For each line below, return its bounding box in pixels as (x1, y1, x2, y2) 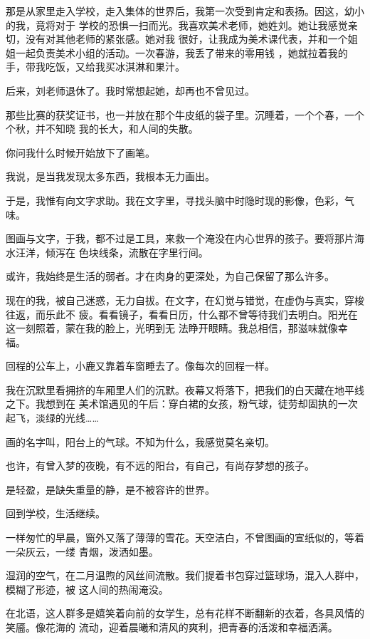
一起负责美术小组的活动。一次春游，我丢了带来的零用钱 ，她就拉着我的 (15, 45, 348, 60)
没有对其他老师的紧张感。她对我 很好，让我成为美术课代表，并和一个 (25, 31, 348, 46)
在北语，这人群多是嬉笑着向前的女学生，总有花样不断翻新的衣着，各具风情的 (6, 606, 364, 620)
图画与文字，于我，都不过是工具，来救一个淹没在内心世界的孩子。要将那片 (6, 231, 354, 246)
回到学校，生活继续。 (6, 506, 105, 521)
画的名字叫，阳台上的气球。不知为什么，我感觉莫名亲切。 (6, 434, 275, 449)
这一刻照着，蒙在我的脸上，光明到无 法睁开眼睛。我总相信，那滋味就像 (6, 321, 338, 336)
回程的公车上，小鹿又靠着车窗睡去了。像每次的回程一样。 (6, 358, 275, 373)
